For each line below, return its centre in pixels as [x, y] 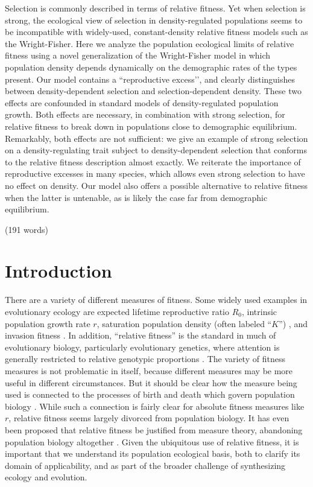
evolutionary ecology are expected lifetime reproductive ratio [117, 311]
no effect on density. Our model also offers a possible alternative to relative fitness [156, 185]
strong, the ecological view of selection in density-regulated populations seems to [154, 20]
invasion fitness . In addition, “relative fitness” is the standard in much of [141, 335]
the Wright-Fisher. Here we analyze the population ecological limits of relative [150, 43]
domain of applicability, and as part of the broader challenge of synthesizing [145, 465]
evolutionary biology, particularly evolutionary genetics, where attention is [142, 347]
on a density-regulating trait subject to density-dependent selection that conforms [156, 150]
